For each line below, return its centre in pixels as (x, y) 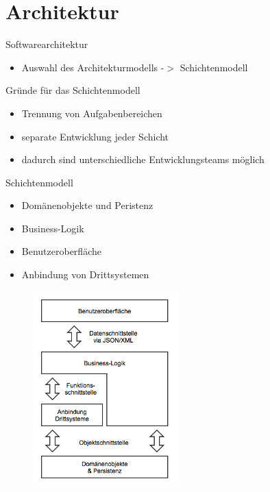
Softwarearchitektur (47, 44)
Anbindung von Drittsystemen (85, 274)
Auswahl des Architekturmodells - (93, 67)
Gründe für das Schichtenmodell (73, 90)
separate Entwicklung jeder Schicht (95, 136)
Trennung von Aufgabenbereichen (92, 113)
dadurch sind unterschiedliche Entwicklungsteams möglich (143, 159)
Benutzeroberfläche (61, 251)
